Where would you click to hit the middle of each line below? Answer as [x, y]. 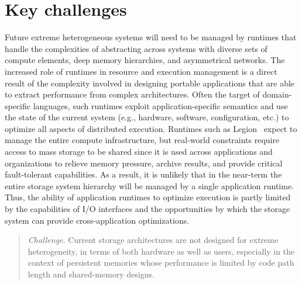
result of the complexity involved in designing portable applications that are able [150, 83]
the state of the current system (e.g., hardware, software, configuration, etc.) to [147, 117]
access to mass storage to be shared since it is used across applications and [139, 152]
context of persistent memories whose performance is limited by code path [161, 263]
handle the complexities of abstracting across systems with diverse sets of [136, 48]
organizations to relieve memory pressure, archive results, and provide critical [144, 163]
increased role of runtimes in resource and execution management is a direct [141, 71]
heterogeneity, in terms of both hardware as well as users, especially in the [161, 251]
